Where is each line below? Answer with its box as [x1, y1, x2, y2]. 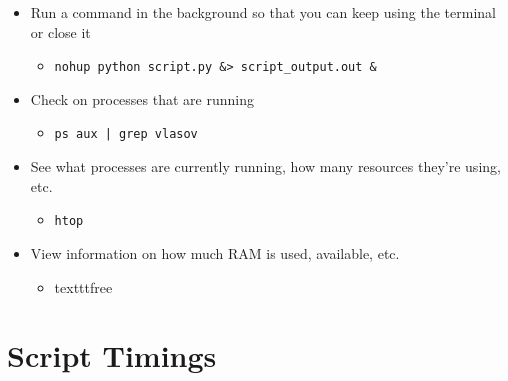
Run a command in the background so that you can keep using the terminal [30, 2, 496, 22]
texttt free [54, 276, 113, 297]
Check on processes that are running [30, 88, 254, 109]
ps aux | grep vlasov [54, 127, 198, 142]
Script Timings [7, 335, 217, 376]
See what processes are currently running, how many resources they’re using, [30, 156, 501, 177]
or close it [30, 21, 91, 42]
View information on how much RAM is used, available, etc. [30, 242, 400, 263]
